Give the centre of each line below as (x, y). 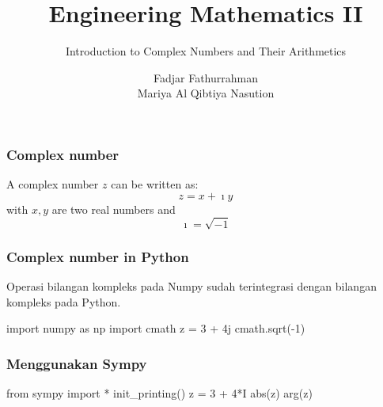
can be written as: (155, 184)
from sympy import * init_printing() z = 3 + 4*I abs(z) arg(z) (159, 393)
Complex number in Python (98, 256)
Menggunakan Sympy (77, 363)
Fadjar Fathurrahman (205, 77)
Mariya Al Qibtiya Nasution (206, 93)
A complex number (53, 184)
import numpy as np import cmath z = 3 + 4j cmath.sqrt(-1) (156, 328)
